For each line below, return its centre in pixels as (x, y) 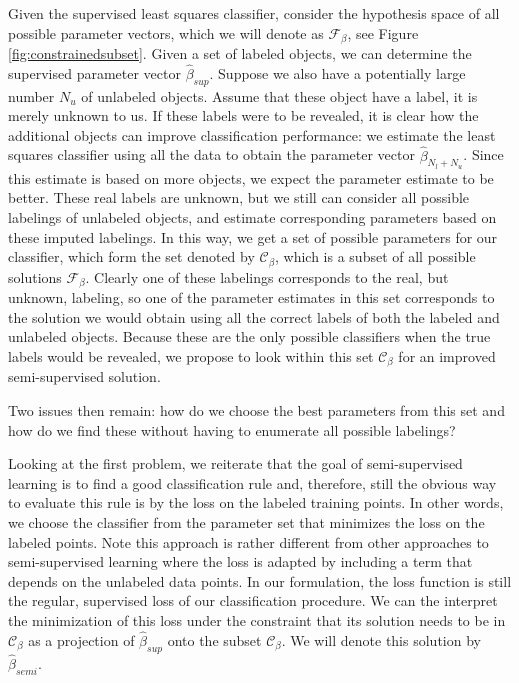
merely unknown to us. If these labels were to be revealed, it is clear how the (243, 115)
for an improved (447, 355)
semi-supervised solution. (84, 376)
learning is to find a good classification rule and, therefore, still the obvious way (252, 482)
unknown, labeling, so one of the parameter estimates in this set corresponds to (251, 297)
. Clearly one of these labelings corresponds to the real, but (267, 276)
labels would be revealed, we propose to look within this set (191, 355)
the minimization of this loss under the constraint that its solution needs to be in (257, 619)
